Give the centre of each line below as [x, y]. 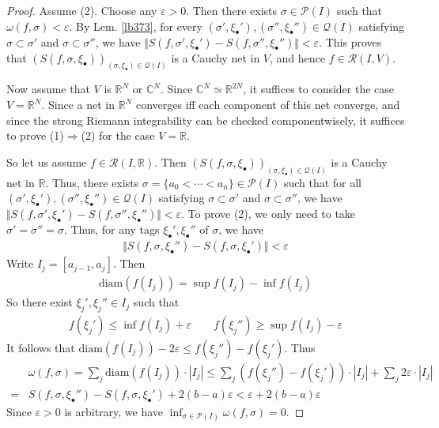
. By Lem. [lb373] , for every [136, 26]
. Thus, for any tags [112, 229]
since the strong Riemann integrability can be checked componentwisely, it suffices [206, 120]
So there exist [40, 302]
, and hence [298, 57]
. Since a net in [78, 105]
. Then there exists [232, 10]
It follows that [41, 347]
